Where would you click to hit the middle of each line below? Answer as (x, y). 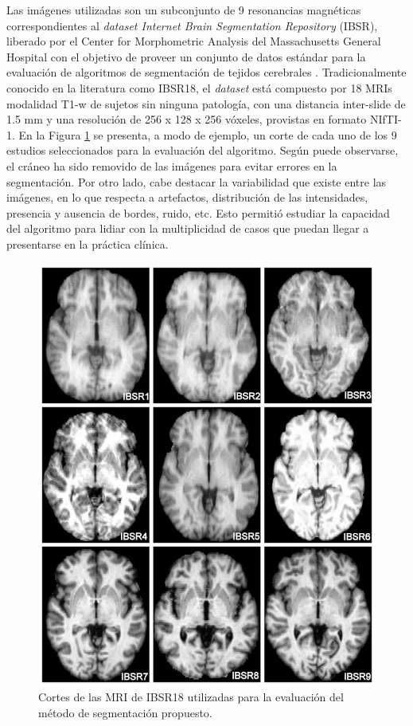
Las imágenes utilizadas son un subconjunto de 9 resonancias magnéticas (184, 10)
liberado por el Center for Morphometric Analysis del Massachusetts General (194, 41)
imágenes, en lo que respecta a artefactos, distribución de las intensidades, (187, 197)
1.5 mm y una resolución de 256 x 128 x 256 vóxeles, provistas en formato (187, 119)
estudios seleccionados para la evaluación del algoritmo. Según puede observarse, (203, 150)
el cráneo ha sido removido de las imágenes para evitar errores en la (172, 165)
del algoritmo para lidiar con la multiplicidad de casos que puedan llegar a (188, 228)
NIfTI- (386, 119)
